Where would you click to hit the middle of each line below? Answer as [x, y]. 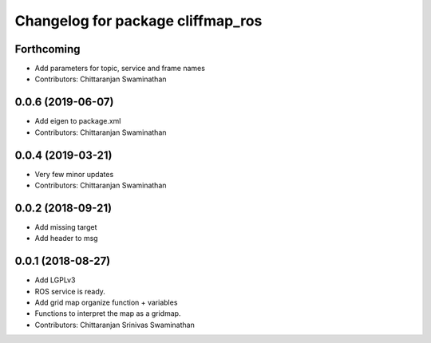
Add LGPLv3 [55, 280]
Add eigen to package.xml [78, 121]
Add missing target [66, 227]
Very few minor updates [74, 174]
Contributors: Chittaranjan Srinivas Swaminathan [115, 325]
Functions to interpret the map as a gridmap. [108, 313]
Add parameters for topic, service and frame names [120, 69]
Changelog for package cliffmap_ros [138, 21]
